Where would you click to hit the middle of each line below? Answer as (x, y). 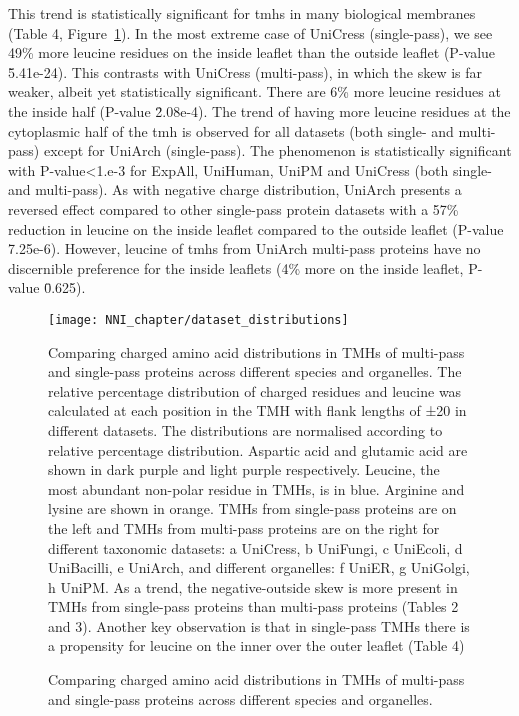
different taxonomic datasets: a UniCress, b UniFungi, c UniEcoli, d (255, 547)
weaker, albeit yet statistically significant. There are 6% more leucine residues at (254, 91)
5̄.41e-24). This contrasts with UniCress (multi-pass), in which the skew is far (245, 71)
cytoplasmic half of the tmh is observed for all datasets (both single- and (231, 130)
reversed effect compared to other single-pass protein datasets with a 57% (233, 208)
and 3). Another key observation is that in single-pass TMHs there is (259, 625)
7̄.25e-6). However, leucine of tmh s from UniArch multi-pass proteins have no (244, 248)
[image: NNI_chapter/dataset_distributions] (198, 319)
